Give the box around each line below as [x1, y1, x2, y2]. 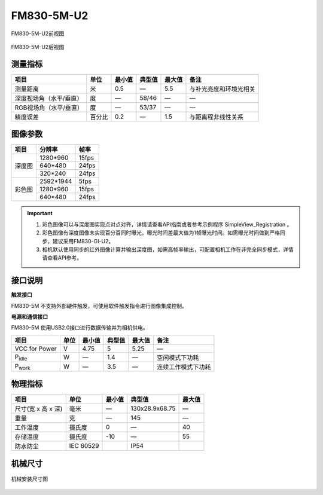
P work [14, 362, 31, 372]
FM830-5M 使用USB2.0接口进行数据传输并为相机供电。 [11, 324, 148, 331]
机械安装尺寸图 [11, 475, 48, 482]
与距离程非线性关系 [189, 112, 243, 121]
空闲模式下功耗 [156, 353, 199, 362]
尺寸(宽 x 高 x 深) [14, 405, 63, 413]
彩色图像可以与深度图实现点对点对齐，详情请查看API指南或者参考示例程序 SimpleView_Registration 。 [42, 221, 292, 228]
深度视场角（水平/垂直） [14, 94, 83, 102]
